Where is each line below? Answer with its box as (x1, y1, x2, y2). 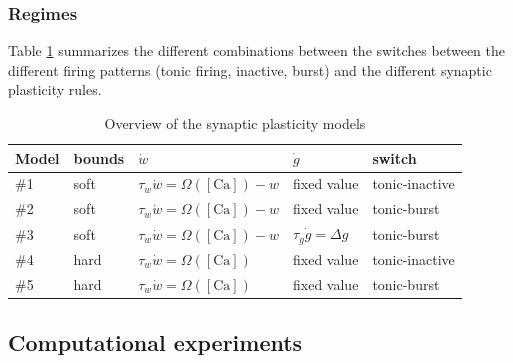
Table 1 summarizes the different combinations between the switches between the (8, 40, 505, 61)
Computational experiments (8, 327, 303, 358)
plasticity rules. (8, 79, 102, 100)
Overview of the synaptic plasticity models (104, 113, 366, 133)
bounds (73, 147, 125, 168)
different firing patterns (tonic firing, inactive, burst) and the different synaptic (8, 59, 492, 80)
